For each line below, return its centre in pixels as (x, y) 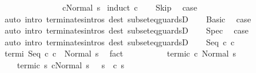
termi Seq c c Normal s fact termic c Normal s (120, 53)
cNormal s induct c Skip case (129, 7)
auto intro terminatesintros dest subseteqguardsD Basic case (128, 19)
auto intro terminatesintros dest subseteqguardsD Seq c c (119, 42)
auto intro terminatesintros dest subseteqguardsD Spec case (127, 30)
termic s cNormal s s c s (70, 64)
